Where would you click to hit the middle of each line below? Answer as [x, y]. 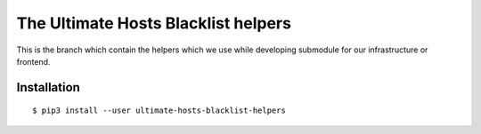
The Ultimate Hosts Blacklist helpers [154, 23]
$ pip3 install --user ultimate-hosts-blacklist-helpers [159, 110]
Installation [48, 87]
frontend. [33, 61]
